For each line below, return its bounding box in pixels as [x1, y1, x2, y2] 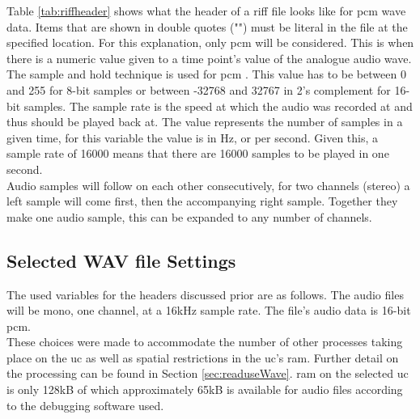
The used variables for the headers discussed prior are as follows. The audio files [6, 286, 404, 303]
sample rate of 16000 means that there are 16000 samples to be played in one [6, 145, 389, 162]
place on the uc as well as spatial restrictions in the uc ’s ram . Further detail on [6, 349, 399, 366]
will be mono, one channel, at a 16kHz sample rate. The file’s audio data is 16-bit [6, 302, 411, 319]
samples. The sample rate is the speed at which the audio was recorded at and [23, 97, 413, 114]
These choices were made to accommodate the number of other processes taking [6, 333, 403, 350]
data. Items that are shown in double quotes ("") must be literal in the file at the [6, 18, 408, 35]
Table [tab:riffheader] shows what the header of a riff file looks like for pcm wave [6, 2, 406, 19]
